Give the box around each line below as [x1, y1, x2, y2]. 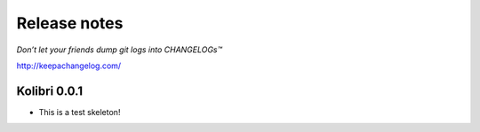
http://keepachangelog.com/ [16, 60, 122, 71]
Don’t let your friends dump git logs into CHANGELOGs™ [16, 44, 222, 55]
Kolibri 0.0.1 [16, 83, 84, 98]
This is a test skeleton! [38, 106, 121, 117]
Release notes [16, 13, 124, 33]
